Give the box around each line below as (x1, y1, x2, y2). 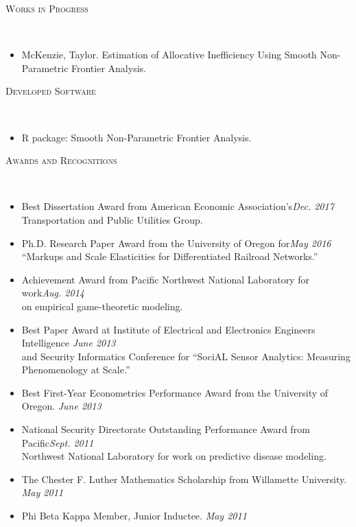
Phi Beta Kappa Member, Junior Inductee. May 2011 (21, 508, 247, 523)
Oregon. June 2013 (21, 399, 102, 413)
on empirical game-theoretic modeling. (21, 298, 183, 313)
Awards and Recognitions (5, 153, 117, 167)
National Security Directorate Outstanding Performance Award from (21, 422, 310, 436)
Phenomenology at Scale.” (21, 362, 130, 377)
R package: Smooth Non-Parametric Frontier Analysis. (21, 130, 252, 144)
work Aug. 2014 (21, 285, 84, 300)
